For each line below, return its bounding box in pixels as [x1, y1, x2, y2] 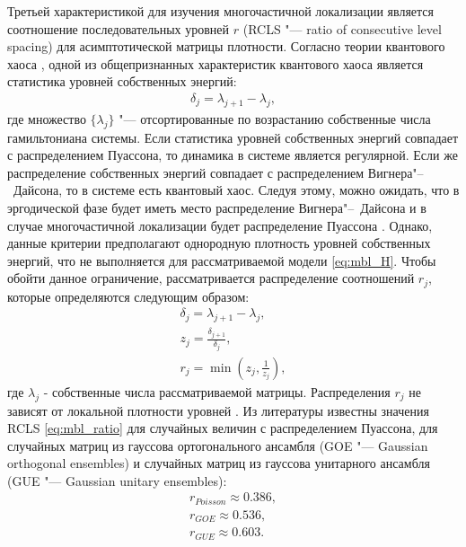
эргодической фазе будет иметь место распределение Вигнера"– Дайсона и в [7, 198, 426, 216]
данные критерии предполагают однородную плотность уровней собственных [7, 234, 431, 252]
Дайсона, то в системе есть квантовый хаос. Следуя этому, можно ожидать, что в [13, 181, 460, 199]
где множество [7, 109, 86, 128]
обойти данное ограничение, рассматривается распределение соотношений [7, 269, 415, 287]
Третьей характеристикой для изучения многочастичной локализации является [7, 2, 435, 20]
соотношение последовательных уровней [7, 19, 230, 38]
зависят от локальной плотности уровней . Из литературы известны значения [7, 401, 429, 419]
